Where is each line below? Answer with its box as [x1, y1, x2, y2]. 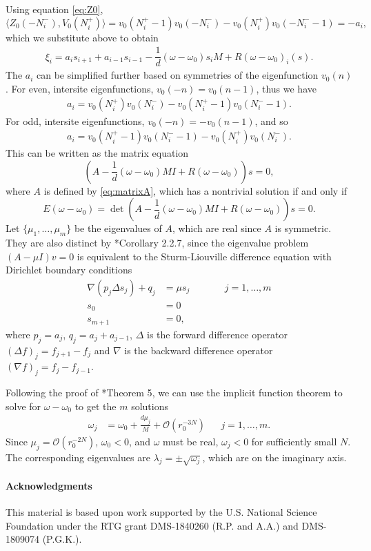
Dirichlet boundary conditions [6, 262, 132, 277]
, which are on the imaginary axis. [202, 449, 347, 464]
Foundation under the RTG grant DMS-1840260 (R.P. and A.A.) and [6, 518, 299, 532]
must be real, [163, 434, 219, 448]
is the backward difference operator [124, 342, 273, 357]
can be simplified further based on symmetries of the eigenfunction [37, 68, 319, 82]
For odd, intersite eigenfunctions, [6, 113, 145, 128]
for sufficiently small [251, 434, 337, 448]
